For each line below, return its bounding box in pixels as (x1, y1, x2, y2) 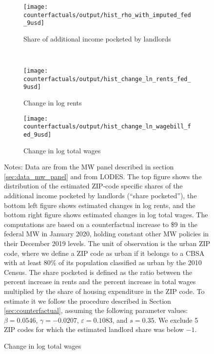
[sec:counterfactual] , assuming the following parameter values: (4, 305, 188, 315)
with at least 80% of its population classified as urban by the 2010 (4, 257, 202, 268)
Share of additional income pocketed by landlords (23, 33, 171, 43)
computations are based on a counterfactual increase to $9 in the (4, 219, 197, 229)
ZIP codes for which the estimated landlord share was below (4, 324, 184, 334)
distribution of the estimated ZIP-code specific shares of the (4, 181, 183, 191)
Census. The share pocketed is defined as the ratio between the (4, 267, 193, 277)
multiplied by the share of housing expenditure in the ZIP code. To (4, 286, 205, 296)
